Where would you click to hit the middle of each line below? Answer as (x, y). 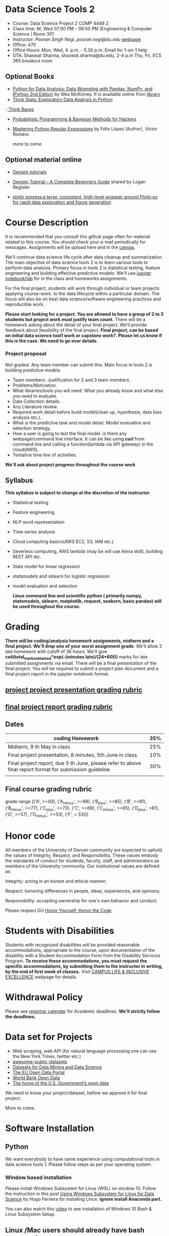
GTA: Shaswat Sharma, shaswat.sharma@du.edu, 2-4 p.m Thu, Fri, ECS (87, 55)
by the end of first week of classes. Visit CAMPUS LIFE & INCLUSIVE (77, 972)
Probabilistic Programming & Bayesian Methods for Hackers (74, 119)
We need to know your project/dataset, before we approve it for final (76, 1093)
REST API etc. (27, 557)
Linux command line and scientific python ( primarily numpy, (77, 595)
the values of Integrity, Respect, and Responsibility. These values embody (82, 855)
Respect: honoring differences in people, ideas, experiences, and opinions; (83, 891)
